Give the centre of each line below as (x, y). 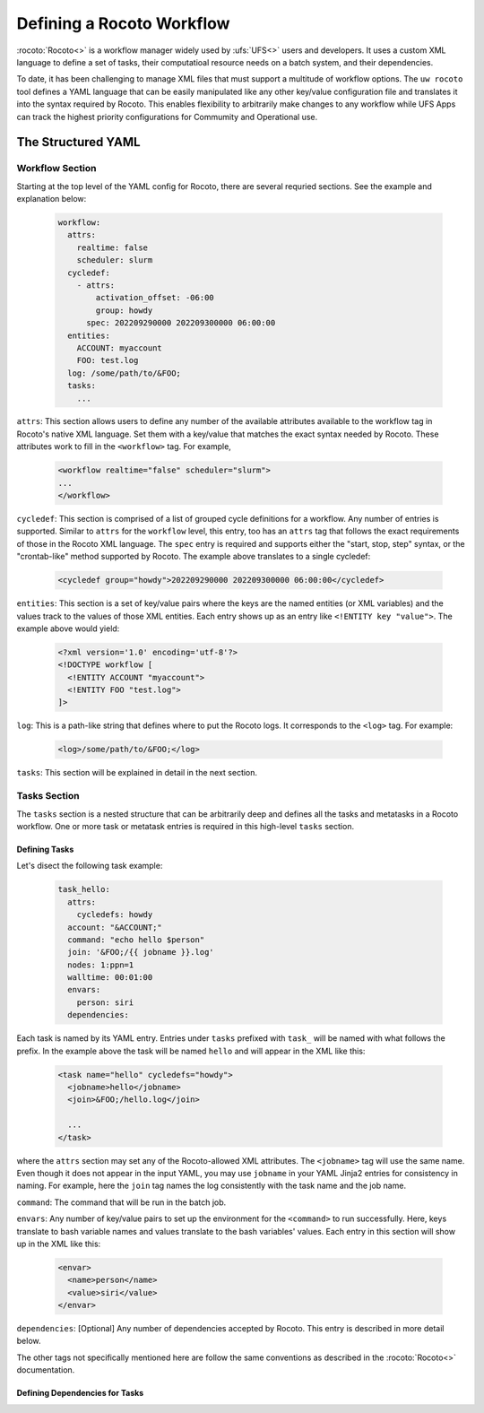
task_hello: (84, 889)
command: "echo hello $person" (136, 940)
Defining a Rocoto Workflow (123, 23)
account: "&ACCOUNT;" (115, 927)
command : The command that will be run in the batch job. (121, 1202)
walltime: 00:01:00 (110, 978)
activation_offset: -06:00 (155, 298)
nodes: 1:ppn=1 (101, 965)
